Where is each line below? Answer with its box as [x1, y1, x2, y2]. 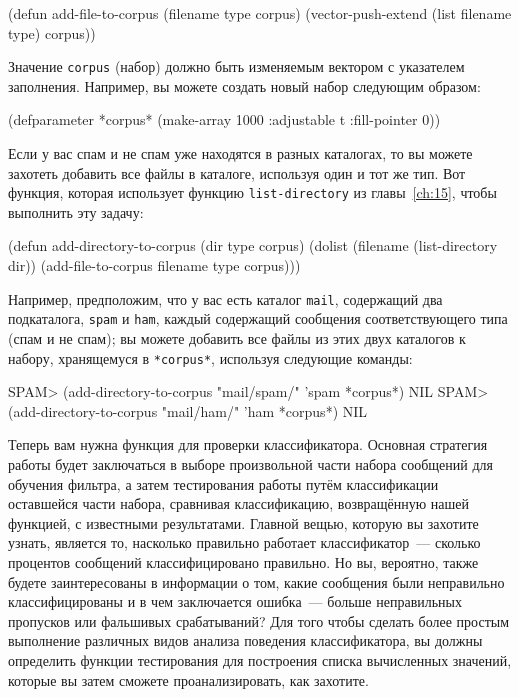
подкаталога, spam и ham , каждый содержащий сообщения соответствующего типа [8, 308, 508, 329]
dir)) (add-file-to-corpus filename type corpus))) [8, 255, 301, 276]
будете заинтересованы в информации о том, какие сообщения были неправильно [8, 571, 505, 592]
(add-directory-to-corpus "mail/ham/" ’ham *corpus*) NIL [8, 400, 368, 421]
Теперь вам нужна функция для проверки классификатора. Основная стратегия [8, 434, 488, 455]
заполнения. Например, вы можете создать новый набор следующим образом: [8, 75, 481, 96]
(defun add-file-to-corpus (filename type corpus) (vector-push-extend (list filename [8, 3, 512, 23]
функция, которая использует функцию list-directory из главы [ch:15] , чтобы [8, 182, 497, 203]
